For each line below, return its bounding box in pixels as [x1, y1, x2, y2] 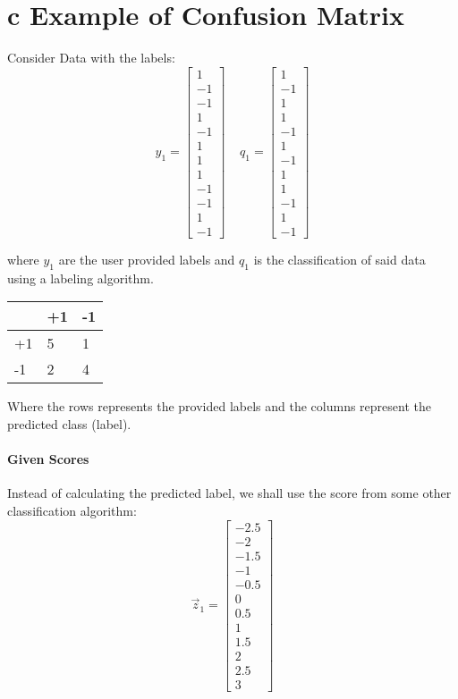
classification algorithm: [7, 501, 137, 520]
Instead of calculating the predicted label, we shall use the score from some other [7, 484, 452, 502]
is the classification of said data [253, 250, 426, 269]
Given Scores [7, 450, 89, 468]
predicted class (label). [7, 415, 131, 434]
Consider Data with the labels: [7, 48, 175, 67]
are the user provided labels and [58, 250, 235, 269]
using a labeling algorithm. [7, 268, 154, 287]
